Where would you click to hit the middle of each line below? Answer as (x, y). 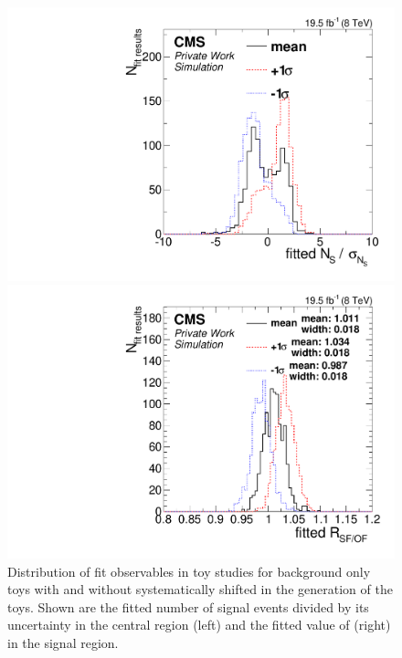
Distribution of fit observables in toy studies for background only (189, 571)
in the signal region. (63, 642)
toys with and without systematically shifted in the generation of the (200, 589)
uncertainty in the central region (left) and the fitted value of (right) (199, 625)
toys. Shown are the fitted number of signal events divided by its (188, 606)
